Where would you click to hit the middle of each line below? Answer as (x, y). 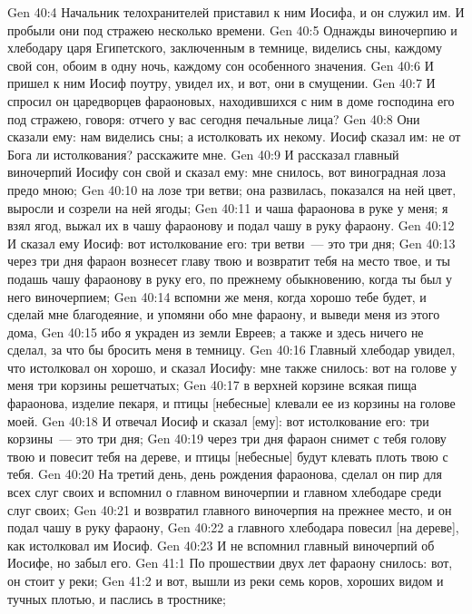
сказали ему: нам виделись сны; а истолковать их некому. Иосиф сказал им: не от (234, 136)
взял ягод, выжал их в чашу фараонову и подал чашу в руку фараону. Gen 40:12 (231, 225)
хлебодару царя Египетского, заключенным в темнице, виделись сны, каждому (225, 48)
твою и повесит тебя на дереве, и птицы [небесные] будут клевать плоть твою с (228, 456)
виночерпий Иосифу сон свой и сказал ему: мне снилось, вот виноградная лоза (226, 172)
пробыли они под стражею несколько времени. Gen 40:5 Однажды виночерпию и (232, 29)
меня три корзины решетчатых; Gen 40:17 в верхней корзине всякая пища (212, 385)
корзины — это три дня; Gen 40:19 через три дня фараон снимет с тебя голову (227, 439)
